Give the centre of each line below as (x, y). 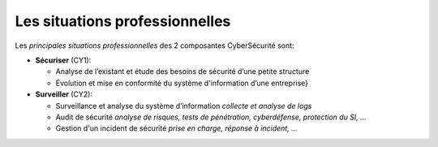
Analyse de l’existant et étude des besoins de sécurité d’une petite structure (182, 71)
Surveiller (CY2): (64, 94)
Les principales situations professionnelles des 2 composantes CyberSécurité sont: (155, 45)
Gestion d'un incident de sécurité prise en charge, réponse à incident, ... (176, 128)
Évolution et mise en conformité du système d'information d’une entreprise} (182, 83)
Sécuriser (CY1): (63, 60)
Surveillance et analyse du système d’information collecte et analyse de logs (184, 106)
